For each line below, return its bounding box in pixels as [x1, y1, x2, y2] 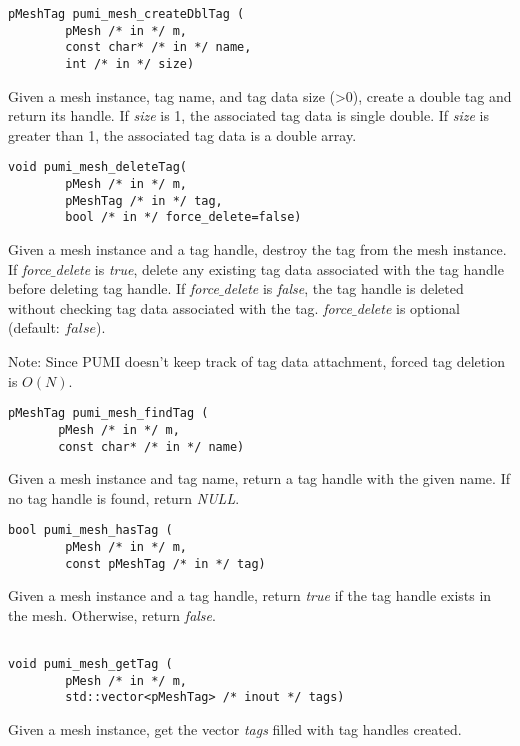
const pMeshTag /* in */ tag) [65, 556, 266, 571]
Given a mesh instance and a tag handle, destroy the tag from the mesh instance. [8, 239, 507, 260]
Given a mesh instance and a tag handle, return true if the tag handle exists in [8, 585, 492, 606]
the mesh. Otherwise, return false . [8, 604, 216, 625]
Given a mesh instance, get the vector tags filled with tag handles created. [8, 719, 462, 740]
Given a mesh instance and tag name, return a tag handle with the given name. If [8, 468, 510, 489]
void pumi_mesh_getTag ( [8, 657, 173, 672]
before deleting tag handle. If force [8, 278, 219, 299]
